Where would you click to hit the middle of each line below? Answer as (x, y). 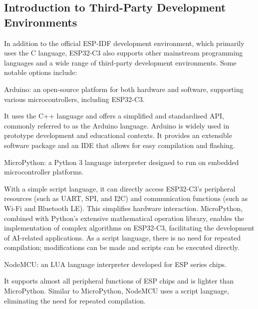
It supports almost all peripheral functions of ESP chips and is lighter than (119, 281)
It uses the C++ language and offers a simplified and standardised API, (114, 116)
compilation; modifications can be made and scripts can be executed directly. (122, 247)
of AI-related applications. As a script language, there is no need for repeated (123, 237)
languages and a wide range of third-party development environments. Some (120, 62)
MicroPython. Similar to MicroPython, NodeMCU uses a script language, (117, 291)
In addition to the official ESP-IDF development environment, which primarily (124, 43)
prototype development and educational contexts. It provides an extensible (118, 135)
